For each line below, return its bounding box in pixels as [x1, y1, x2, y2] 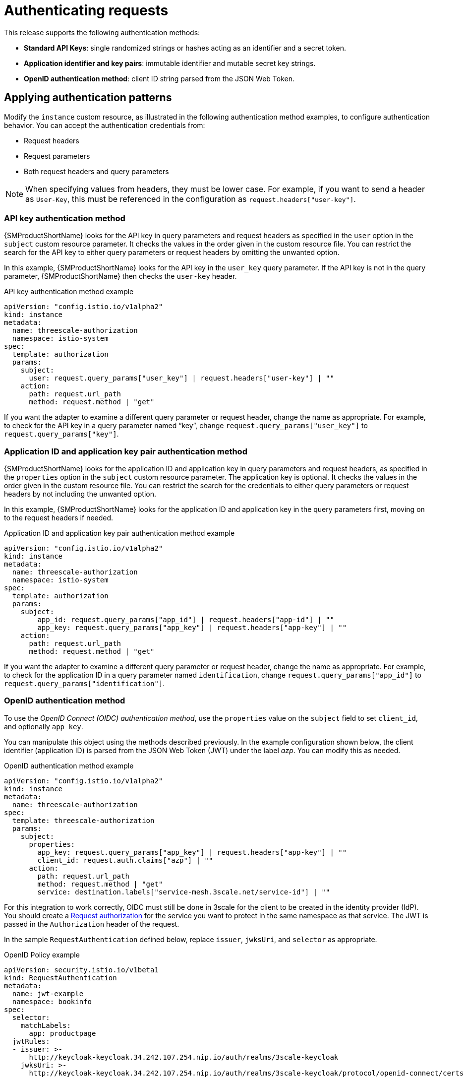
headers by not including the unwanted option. [4, 490, 156, 499]
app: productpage [29, 1029, 96, 1037]
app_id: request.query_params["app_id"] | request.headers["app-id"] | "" [37, 616, 334, 624]
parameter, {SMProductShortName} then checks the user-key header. [4, 272, 237, 281]
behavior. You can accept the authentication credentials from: [4, 121, 205, 129]
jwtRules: [12, 1037, 50, 1045]
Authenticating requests [4, 2, 169, 19]
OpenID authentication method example [4, 761, 134, 770]
